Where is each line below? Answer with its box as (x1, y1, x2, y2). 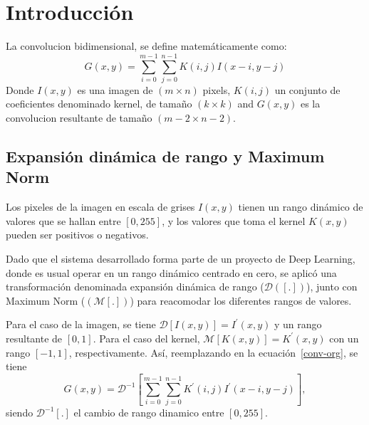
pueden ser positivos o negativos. (6, 227, 149, 242)
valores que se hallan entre (6, 213, 121, 228)
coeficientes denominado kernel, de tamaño (6, 96, 192, 111)
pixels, (202, 82, 231, 97)
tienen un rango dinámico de (238, 199, 363, 214)
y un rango (274, 317, 322, 332)
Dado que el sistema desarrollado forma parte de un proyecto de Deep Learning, (6, 251, 355, 266)
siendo (6, 405, 33, 420)
